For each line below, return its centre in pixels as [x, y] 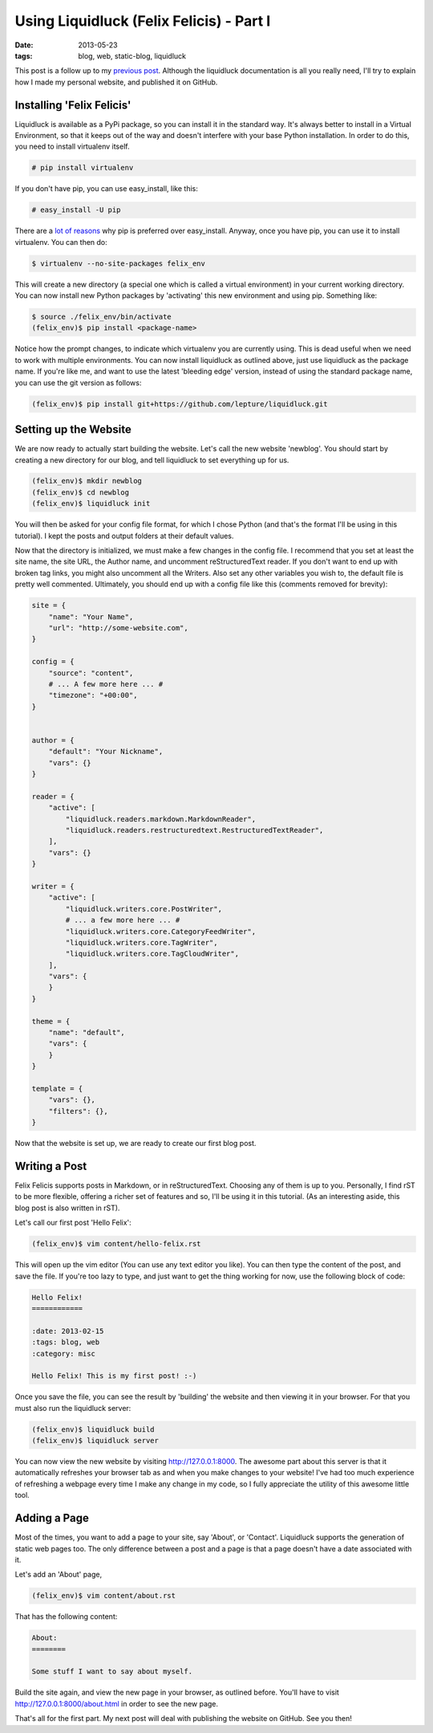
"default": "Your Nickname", [106, 752]
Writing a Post [51, 1166]
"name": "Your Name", [91, 617]
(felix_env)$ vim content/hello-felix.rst [116, 1244]
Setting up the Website [73, 430]
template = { [57, 1089]
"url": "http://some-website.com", [118, 628]
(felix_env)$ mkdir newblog [87, 481]
